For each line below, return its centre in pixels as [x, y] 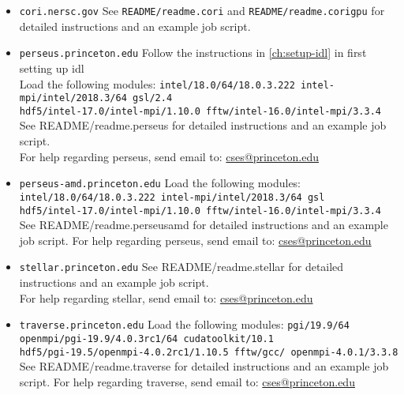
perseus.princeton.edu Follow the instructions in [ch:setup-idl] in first [193, 53]
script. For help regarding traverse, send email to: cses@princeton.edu [187, 381]
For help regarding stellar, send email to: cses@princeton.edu [166, 297]
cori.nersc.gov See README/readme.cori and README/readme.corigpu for [202, 10]
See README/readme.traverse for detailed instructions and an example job [204, 366]
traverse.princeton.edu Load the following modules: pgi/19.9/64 [184, 324]
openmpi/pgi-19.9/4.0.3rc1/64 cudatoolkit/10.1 [146, 339]
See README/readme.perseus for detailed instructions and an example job [203, 125]
